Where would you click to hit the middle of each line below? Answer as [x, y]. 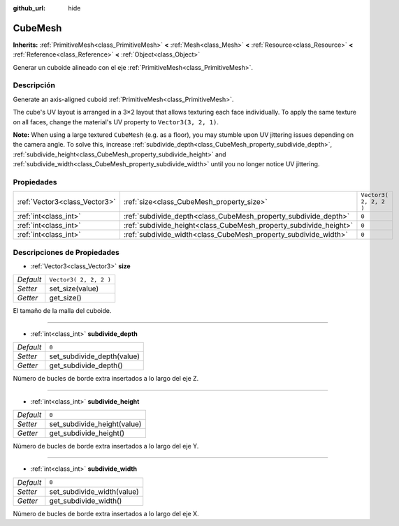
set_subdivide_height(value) [95, 424]
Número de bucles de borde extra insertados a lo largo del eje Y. [106, 446]
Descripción [34, 85]
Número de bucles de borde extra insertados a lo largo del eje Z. [106, 379]
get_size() [65, 298]
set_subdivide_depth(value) [94, 356]
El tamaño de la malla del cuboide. [62, 311]
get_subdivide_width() [86, 501]
